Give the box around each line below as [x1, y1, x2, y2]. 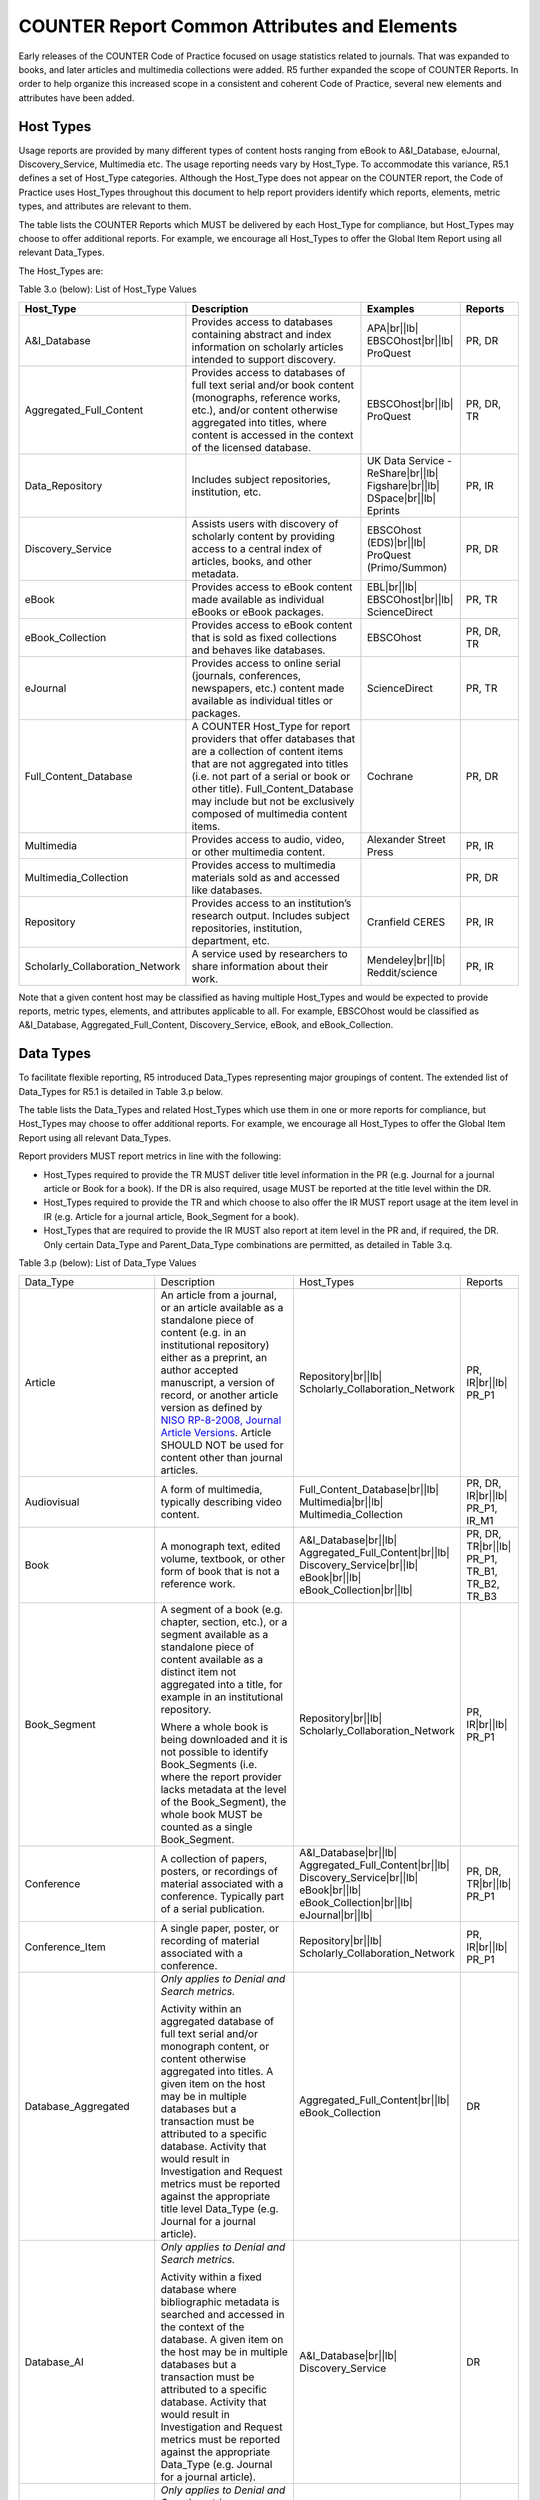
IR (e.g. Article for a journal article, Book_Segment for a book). [43, 1210, 300, 1222]
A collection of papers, [160, 1852, 268, 1866]
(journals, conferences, [191, 668, 302, 682]
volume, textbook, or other [160, 1552, 286, 1566]
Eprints [366, 503, 400, 517]
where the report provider [160, 1770, 282, 1784]
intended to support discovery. [191, 352, 337, 366]
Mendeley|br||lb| [366, 953, 446, 967]
